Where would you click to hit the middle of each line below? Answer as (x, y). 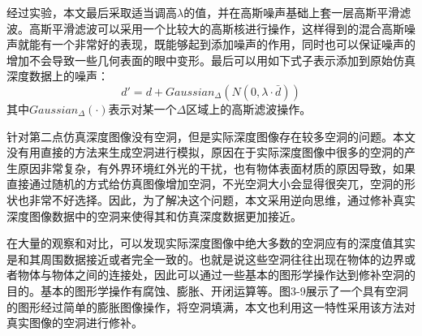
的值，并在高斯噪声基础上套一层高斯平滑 (292, 12)
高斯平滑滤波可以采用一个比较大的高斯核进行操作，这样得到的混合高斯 (216, 28)
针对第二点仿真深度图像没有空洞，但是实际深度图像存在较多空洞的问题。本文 (211, 136)
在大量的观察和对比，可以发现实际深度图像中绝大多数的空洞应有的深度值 (200, 243)
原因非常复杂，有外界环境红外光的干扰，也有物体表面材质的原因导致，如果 (216, 168)
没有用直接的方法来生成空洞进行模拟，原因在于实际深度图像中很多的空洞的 (205, 152)
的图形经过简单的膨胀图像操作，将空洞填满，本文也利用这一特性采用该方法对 (211, 306)
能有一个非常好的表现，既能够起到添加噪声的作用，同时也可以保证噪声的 (222, 44)
